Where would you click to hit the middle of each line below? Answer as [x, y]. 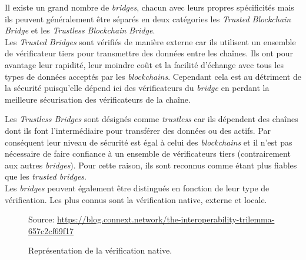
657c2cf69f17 [51, 230]
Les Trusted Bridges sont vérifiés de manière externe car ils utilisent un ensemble [150, 41]
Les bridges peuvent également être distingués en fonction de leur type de [137, 188]
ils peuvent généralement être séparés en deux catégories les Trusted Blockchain [148, 18]
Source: [41, 219]
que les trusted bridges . [46, 176]
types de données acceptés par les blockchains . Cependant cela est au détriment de [153, 76]
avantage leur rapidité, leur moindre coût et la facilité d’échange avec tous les [144, 64]
